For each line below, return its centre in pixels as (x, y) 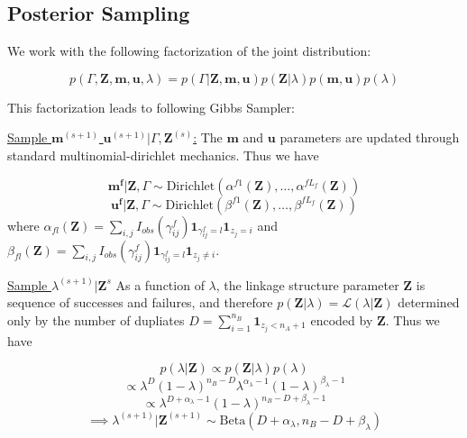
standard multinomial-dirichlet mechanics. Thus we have (163, 155)
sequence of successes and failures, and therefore (140, 302)
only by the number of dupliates (96, 319)
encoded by (342, 319)
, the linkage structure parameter (307, 284)
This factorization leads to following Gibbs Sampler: (151, 107)
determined (429, 302)
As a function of (160, 284)
